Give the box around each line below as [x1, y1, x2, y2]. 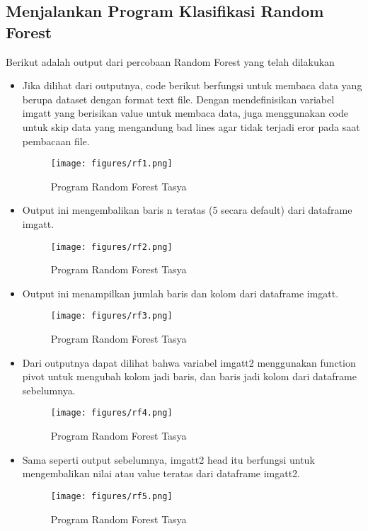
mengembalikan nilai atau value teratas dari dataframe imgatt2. [22, 466, 301, 481]
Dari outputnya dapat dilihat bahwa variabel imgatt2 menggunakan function [22, 355, 356, 370]
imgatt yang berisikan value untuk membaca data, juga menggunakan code [22, 105, 348, 120]
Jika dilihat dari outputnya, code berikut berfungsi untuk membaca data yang [22, 78, 362, 93]
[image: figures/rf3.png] [50, 311, 173, 321]
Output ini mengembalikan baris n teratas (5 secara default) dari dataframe [22, 202, 352, 217]
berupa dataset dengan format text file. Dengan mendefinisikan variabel [22, 91, 335, 106]
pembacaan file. [22, 133, 90, 148]
